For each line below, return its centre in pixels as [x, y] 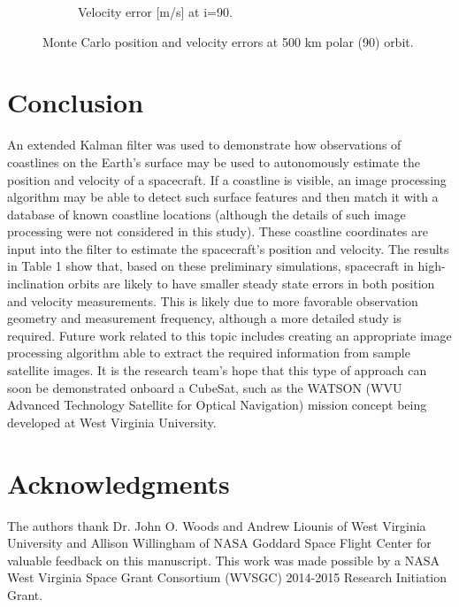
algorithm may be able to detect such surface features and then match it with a [223, 197]
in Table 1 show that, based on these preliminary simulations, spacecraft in [210, 266]
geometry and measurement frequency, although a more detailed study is [204, 318]
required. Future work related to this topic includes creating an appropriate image [229, 335]
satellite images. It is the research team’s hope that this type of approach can [217, 370]
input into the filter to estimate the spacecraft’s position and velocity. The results [228, 248]
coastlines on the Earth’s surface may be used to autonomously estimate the [214, 161]
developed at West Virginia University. [112, 422]
